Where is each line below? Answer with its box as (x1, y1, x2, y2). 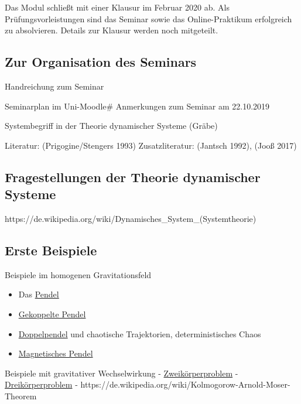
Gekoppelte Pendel (18, 307, 86, 320)
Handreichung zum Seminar (5, 80, 104, 92)
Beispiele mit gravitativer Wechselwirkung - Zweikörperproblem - (5, 367, 238, 379)
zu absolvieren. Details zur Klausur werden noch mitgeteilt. (5, 24, 218, 36)
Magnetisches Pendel (18, 347, 93, 360)
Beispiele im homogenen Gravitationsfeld (5, 268, 152, 280)
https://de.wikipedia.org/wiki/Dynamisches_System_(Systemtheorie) (5, 212, 256, 224)
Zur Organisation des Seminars (5, 53, 197, 71)
